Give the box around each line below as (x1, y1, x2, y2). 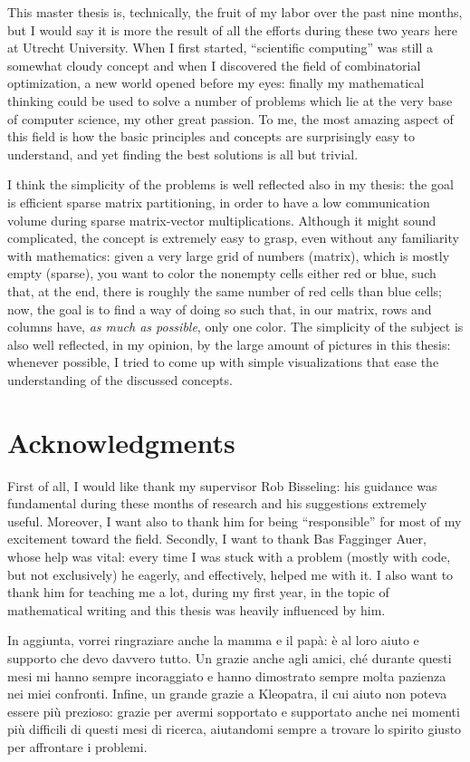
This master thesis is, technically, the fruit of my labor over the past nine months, (7, 3, 463, 21)
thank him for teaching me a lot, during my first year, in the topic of (7, 583, 389, 602)
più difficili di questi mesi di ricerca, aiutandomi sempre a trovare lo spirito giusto (7, 719, 462, 738)
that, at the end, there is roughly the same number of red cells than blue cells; (7, 281, 442, 300)
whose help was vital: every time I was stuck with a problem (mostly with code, (7, 546, 451, 565)
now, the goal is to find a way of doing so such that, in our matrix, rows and (7, 299, 432, 318)
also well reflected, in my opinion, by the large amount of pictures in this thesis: (7, 334, 451, 353)
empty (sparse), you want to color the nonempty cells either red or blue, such (7, 264, 436, 283)
